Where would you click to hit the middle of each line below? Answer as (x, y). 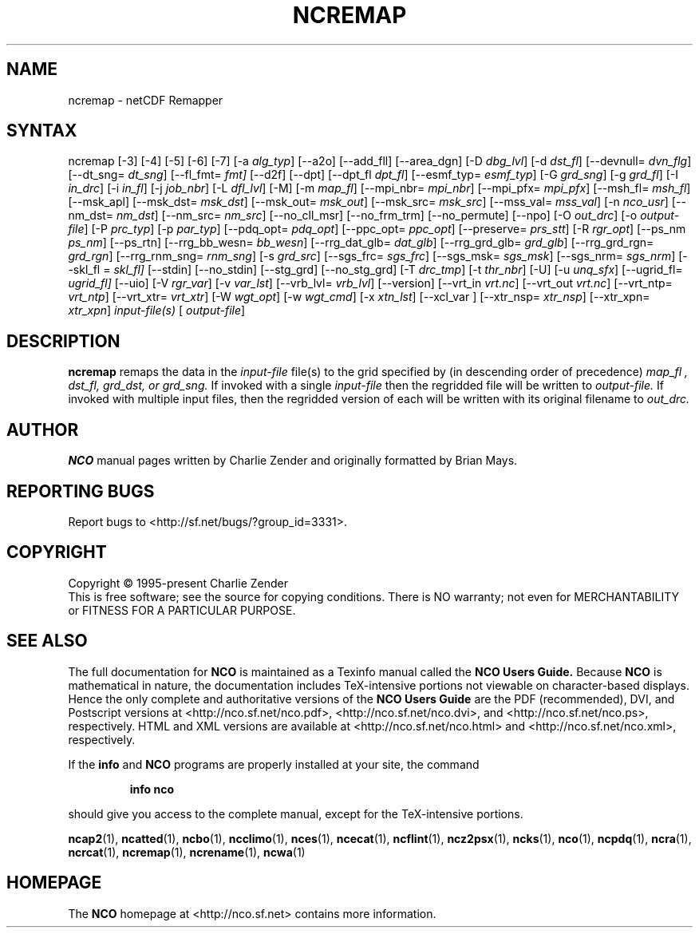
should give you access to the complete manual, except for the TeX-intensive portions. (296, 813)
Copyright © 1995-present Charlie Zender (178, 583)
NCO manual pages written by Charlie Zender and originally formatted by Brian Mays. (293, 461)
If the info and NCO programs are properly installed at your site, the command (274, 764)
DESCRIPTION (63, 341)
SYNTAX (42, 131)
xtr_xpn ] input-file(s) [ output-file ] (157, 311)
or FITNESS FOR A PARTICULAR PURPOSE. (182, 610)
